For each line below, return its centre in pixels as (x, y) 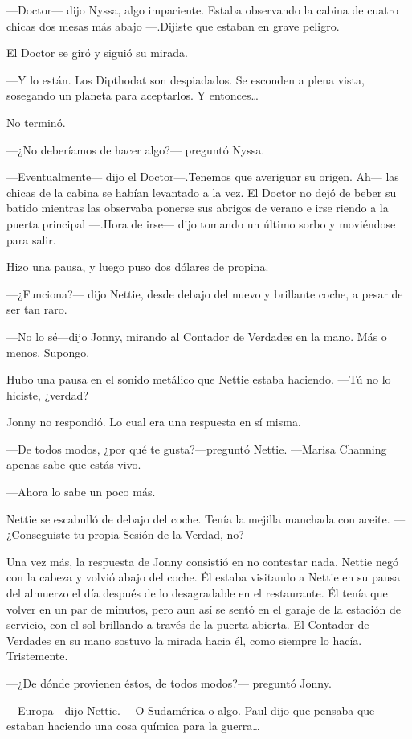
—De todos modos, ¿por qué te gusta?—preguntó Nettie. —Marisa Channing (197, 448)
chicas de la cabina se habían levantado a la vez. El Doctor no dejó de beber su (202, 192)
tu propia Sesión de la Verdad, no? (159, 534)
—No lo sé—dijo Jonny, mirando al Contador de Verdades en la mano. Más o (197, 336)
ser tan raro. (37, 309)
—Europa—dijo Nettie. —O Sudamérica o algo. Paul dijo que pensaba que (191, 710)
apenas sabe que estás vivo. (74, 464)
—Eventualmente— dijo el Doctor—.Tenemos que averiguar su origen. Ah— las (203, 177)
